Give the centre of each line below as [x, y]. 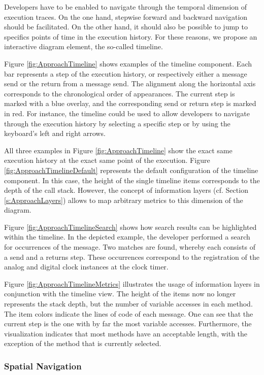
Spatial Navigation [43, 366]
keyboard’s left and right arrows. [55, 133]
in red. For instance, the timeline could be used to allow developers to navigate [127, 113]
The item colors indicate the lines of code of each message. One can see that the [129, 313]
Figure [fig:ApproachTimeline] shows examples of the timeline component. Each [128, 63]
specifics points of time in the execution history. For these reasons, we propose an [131, 36]
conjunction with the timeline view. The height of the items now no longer [120, 294]
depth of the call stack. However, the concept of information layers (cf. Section [126, 190]
